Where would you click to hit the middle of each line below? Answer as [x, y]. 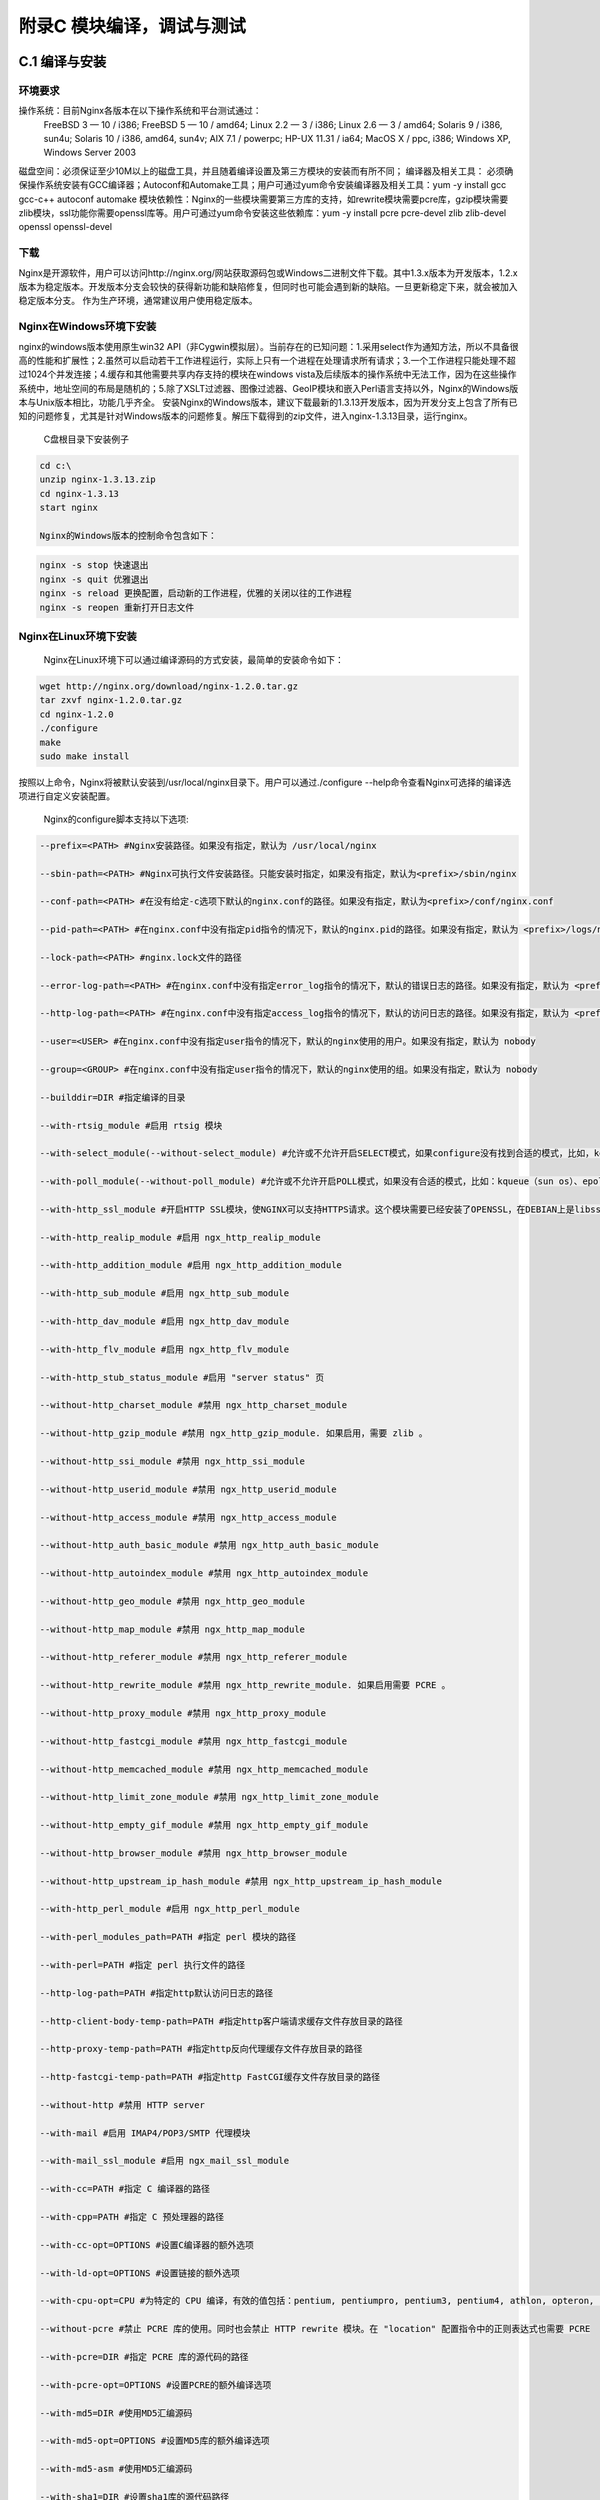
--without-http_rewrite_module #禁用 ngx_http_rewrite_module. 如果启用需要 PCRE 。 [245, 1685]
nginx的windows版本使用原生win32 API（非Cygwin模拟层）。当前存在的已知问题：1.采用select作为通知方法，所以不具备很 [268, 346]
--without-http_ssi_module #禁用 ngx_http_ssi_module [172, 1461]
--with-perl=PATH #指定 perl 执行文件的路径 [142, 1965]
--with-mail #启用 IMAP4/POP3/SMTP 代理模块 [145, 2133]
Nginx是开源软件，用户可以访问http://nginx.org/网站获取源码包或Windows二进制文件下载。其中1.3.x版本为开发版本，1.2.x [268, 272]
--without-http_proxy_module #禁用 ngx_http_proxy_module [183, 1713]
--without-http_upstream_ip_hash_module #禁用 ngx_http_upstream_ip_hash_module [240, 1881]
